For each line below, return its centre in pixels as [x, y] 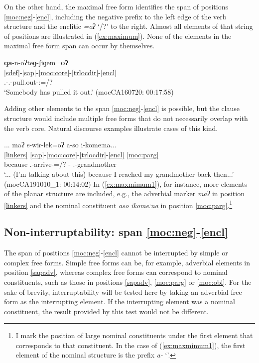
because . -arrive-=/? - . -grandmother [60, 164]
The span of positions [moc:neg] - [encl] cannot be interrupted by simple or [116, 253]
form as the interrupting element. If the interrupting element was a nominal [120, 302]
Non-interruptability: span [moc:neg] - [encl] [116, 232]
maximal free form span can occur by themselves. [79, 46]
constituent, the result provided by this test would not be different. [106, 311]
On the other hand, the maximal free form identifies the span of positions [116, 6]
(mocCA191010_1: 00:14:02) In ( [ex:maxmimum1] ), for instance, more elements [126, 183]
